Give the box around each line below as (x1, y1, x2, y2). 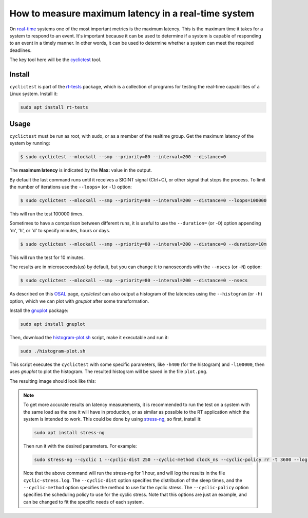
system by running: (9, 140, 50, 146)
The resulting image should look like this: (9, 378, 96, 384)
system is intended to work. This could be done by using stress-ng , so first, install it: (23, 416, 202, 422)
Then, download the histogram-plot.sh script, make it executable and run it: (9, 334, 169, 340)
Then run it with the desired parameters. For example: (23, 443, 137, 449)
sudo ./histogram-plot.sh (20, 348, 86, 354)
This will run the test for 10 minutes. (9, 254, 85, 261)
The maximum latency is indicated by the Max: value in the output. (9, 167, 152, 173)
